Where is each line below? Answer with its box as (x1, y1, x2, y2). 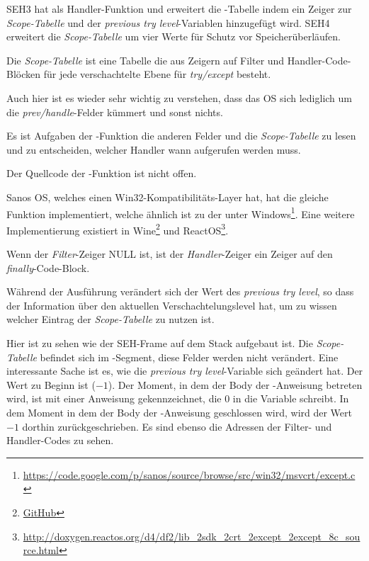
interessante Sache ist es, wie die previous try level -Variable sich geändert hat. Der (6, 363, 363, 378)
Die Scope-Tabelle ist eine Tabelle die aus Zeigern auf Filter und (6, 52, 285, 67)
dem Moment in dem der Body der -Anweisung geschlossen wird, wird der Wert (6, 404, 352, 419)
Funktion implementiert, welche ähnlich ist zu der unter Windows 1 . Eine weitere (6, 204, 355, 221)
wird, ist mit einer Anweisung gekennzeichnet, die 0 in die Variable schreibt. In (6, 391, 349, 406)
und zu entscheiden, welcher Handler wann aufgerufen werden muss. (6, 142, 301, 157)
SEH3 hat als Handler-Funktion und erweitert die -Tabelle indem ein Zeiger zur (6, 1, 352, 16)
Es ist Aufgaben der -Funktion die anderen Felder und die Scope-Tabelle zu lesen (6, 128, 356, 143)
